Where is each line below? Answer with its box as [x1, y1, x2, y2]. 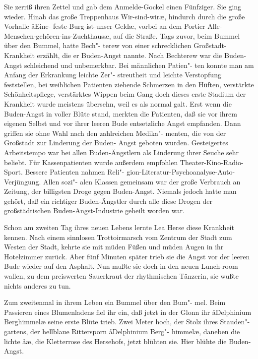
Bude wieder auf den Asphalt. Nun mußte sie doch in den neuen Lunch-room [4, 261, 238, 271]
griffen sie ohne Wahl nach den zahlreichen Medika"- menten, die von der [4, 127, 226, 138]
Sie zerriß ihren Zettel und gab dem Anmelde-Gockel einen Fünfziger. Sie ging [4, 1, 242, 11]
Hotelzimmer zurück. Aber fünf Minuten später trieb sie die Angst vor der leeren [4, 251, 250, 261]
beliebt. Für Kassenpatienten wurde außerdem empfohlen [4, 157, 178, 167]
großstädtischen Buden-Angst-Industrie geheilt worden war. [4, 205, 185, 216]
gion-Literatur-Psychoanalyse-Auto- [127, 167, 235, 177]
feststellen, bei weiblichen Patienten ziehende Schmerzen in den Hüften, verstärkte [4, 79, 254, 89]
